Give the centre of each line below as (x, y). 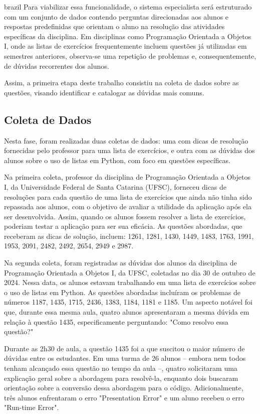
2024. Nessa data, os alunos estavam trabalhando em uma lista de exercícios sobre (130, 282)
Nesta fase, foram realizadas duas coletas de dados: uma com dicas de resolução (126, 140)
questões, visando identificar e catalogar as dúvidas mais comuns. (104, 92)
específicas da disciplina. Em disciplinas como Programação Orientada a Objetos (128, 36)
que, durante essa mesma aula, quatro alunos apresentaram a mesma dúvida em (127, 312)
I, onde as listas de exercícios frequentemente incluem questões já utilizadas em (125, 46)
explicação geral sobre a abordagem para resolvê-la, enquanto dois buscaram (121, 378)
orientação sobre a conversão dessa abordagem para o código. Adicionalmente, (124, 388)
